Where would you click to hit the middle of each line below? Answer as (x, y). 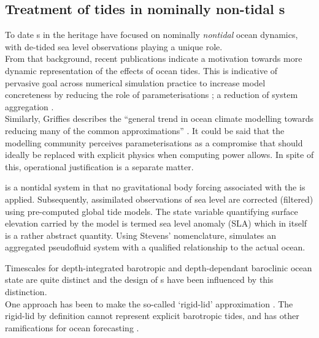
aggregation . (29, 106)
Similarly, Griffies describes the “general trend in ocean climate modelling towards (159, 118)
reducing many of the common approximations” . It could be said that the (145, 130)
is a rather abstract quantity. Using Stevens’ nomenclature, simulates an (141, 235)
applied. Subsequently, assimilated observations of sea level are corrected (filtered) (159, 199)
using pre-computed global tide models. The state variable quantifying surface (152, 211)
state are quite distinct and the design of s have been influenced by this (139, 280)
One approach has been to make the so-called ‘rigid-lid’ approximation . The (149, 303)
